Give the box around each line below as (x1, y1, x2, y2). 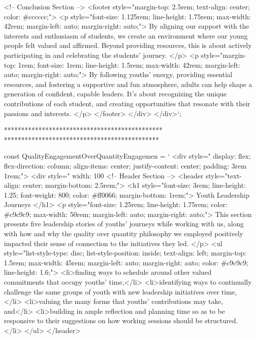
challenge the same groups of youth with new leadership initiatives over (4, 286, 220, 297)
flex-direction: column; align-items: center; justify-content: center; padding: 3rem (4, 160, 247, 170)
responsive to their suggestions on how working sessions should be (4, 315, 203, 326)
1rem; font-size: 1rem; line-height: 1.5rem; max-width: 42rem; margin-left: (18, 59, 240, 70)
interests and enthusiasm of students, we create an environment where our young (4, 30, 248, 41)
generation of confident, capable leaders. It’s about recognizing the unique (4, 88, 227, 99)
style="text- (205, 170, 242, 180)
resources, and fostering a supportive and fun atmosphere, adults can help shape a (4, 79, 252, 89)
